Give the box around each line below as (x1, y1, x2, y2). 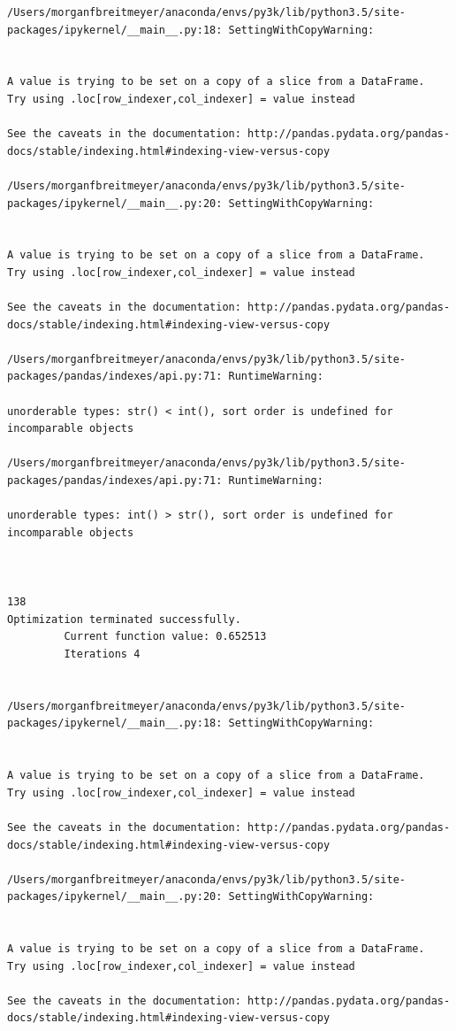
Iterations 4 (64, 647, 141, 660)
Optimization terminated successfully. (7, 612, 241, 626)
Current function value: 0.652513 (64, 630, 267, 643)
